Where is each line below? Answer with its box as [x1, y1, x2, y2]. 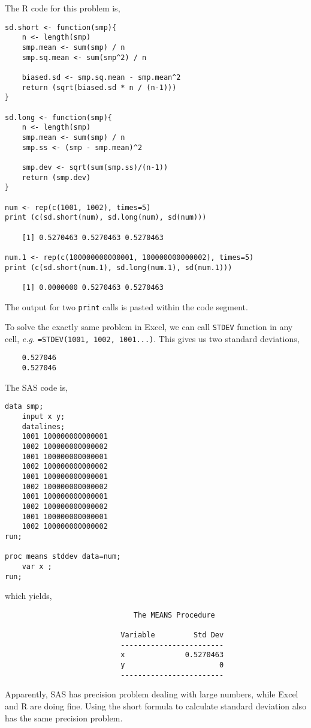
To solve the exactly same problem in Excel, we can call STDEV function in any [5, 320, 293, 333]
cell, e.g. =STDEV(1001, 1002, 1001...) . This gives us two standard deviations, [5, 332, 300, 344]
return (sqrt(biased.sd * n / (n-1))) [22, 83, 177, 92]
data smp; [5, 402, 44, 411]
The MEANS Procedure [133, 610, 215, 619]
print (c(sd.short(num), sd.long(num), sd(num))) [5, 213, 207, 222]
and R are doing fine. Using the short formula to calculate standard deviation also [5, 699, 307, 712]
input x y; [22, 412, 65, 421]
